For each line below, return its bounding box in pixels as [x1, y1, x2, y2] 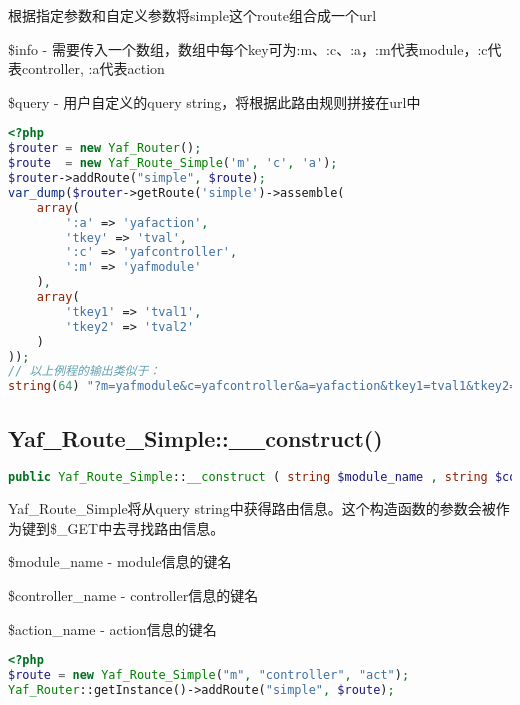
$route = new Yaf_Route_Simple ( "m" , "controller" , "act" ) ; [8, 668, 410, 683]
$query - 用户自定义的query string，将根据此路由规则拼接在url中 [8, 91, 421, 112]
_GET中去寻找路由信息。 [56, 517, 225, 538]
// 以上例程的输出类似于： [8, 364, 161, 379]
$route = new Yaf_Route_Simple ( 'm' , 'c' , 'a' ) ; [8, 156, 338, 171]
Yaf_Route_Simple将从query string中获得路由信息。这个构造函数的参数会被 [8, 498, 496, 519]
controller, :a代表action [21, 58, 165, 79]
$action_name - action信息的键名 [8, 618, 217, 639]
